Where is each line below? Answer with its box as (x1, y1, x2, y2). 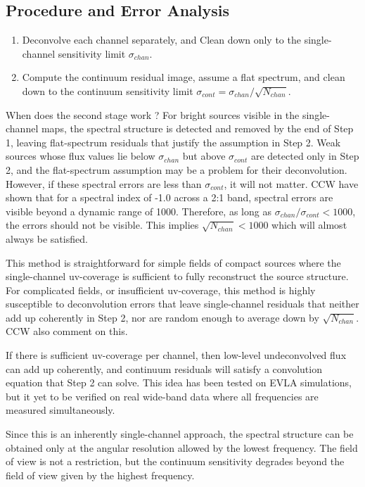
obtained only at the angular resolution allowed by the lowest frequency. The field (6, 440, 358, 455)
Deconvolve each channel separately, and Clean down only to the (22, 32, 301, 47)
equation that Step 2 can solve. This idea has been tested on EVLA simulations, (6, 375, 352, 390)
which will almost (271, 217, 347, 232)
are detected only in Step (250, 148, 359, 163)
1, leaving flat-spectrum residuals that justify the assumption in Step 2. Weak (6, 134, 341, 149)
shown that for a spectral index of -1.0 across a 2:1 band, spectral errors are (6, 190, 333, 205)
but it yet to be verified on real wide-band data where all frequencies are (6, 388, 319, 403)
